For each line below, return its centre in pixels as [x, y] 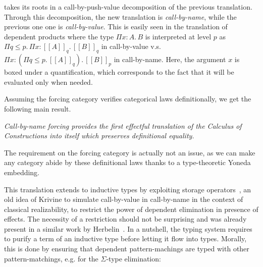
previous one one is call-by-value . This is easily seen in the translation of [116, 26]
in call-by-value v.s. [131, 46]
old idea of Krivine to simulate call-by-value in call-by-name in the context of [124, 199]
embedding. [22, 172]
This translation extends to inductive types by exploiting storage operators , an [128, 189]
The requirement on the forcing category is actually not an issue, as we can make [130, 152]
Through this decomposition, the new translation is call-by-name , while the [120, 16]
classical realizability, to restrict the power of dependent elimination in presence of [131, 209]
